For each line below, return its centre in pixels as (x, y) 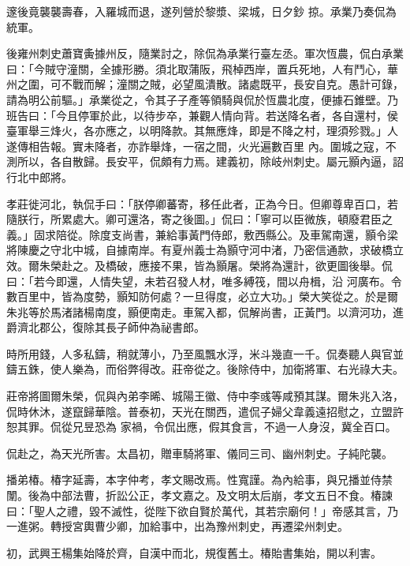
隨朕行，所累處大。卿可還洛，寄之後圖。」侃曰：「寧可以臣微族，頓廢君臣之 (199, 219)
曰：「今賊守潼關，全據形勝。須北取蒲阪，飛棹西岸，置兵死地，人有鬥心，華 (202, 68)
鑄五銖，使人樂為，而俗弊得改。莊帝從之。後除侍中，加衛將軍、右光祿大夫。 (205, 369)
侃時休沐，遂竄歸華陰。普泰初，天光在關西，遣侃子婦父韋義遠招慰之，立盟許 (205, 411)
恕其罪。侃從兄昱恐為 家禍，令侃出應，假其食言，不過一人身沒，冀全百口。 (201, 427)
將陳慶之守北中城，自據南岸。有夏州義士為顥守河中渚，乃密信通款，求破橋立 (205, 250)
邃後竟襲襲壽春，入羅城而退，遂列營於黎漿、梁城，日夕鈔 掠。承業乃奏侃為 (201, 11)
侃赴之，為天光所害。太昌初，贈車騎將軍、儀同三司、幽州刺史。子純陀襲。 (199, 453)
